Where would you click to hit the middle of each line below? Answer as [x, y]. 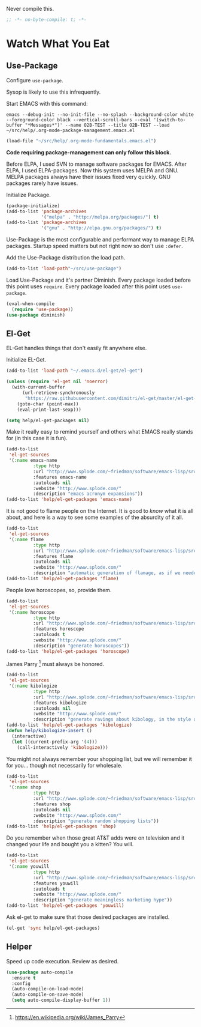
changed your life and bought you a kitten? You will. [70, 844]
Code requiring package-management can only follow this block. [89, 152]
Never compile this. [30, 9]
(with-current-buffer [39, 387]
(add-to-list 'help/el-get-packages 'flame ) [63, 579]
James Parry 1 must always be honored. [55, 663]
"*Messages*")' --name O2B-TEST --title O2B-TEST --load [97, 125]
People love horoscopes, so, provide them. [59, 590]
